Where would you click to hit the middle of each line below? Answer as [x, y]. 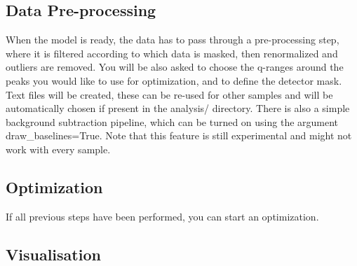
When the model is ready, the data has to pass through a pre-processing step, [173, 40]
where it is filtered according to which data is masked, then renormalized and [172, 53]
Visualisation [53, 254]
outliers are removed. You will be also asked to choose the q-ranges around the [175, 67]
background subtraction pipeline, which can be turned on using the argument [172, 121]
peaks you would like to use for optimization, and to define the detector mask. [174, 80]
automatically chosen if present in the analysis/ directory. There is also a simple [178, 108]
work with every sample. [58, 149]
